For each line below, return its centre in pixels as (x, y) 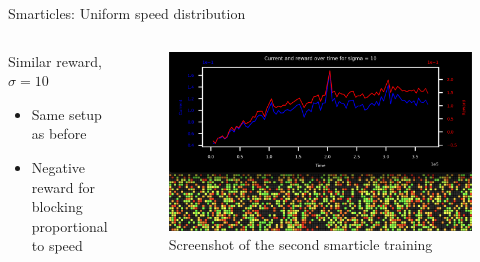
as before (59, 133)
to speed (57, 245)
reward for (63, 186)
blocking (57, 206)
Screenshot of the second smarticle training (300, 244)
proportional (69, 225)
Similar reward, (55, 60)
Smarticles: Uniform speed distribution (127, 13)
